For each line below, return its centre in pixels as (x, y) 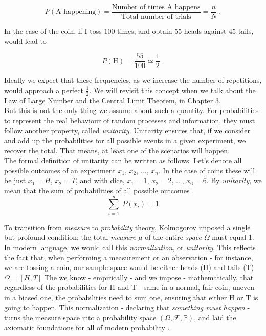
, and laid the (215, 317)
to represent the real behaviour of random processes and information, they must (130, 120)
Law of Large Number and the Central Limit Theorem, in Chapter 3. (113, 100)
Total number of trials (156, 17)
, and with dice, (100, 180)
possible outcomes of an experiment (60, 170)
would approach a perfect (44, 90)
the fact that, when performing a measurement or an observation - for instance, (129, 257)
